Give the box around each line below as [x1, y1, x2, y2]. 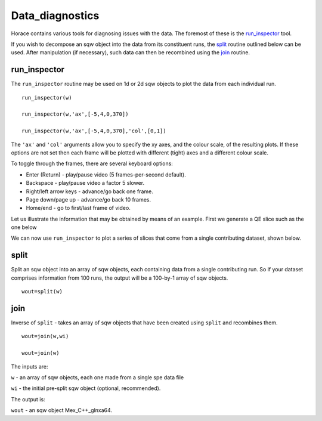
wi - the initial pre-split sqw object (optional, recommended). [11, 385, 161, 392]
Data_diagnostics [11, 9, 100, 22]
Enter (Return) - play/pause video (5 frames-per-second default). [26, 171, 186, 178]
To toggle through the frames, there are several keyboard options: [11, 160, 173, 167]
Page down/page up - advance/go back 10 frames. [26, 196, 151, 203]
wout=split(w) [21, 288, 63, 295]
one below [11, 224, 37, 231]
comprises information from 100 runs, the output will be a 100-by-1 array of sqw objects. [11, 274, 228, 281]
